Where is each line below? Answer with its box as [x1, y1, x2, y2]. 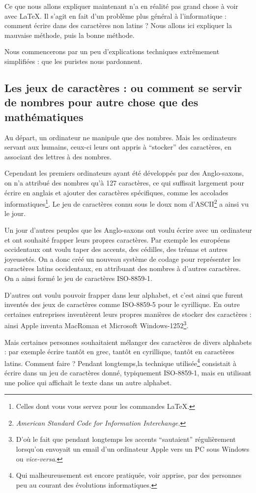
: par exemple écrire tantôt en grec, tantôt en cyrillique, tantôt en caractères [4, 346, 234, 357]
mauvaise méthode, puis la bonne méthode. [4, 30, 135, 40]
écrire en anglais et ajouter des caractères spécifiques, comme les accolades [4, 187, 228, 197]
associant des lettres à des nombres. [4, 151, 112, 161]
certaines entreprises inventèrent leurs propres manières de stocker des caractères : [4, 308, 252, 319]
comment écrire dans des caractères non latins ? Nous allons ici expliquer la [4, 20, 232, 31]
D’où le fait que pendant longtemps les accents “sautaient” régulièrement [16, 434, 236, 444]
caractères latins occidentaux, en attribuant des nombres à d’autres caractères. [4, 263, 241, 274]
